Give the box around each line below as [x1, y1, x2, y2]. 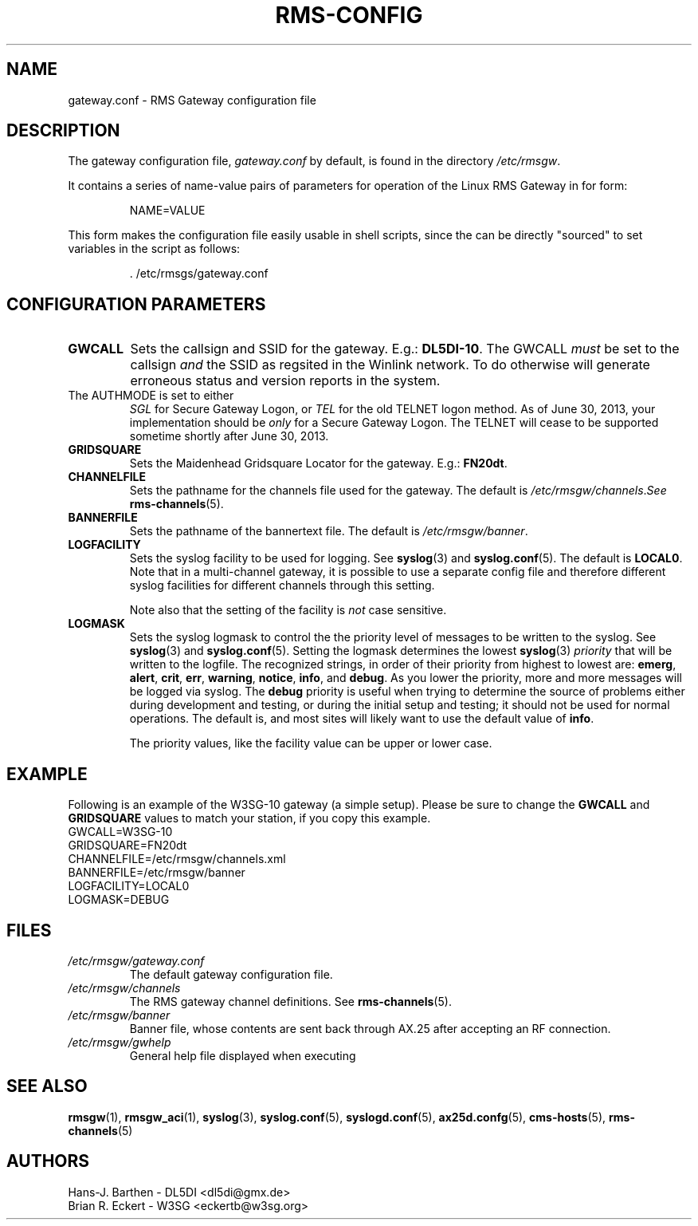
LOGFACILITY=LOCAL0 [68, 879, 190, 893]
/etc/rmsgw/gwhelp [68, 1035, 171, 1049]
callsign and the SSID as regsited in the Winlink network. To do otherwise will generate [130, 357, 650, 373]
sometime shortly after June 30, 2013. [129, 429, 329, 443]
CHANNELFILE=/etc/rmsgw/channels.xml [68, 852, 286, 866]
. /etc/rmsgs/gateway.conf [129, 266, 269, 281]
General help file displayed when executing [129, 1048, 356, 1062]
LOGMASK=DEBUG [68, 893, 170, 907]
